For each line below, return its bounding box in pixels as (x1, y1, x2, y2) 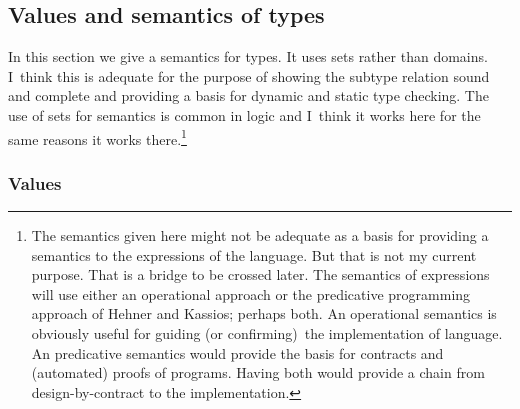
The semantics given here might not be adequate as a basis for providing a (31, 225, 489, 246)
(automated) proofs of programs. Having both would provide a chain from (31, 362, 485, 383)
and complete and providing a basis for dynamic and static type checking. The (8, 85, 489, 106)
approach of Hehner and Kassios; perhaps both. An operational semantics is (31, 303, 497, 324)
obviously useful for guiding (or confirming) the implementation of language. (31, 323, 503, 344)
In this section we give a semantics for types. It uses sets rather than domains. (8, 46, 488, 67)
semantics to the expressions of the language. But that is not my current (31, 244, 477, 265)
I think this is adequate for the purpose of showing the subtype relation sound (8, 65, 490, 86)
